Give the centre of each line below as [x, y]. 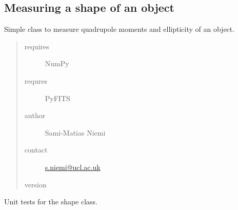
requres [36, 80]
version [35, 184]
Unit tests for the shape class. [51, 202]
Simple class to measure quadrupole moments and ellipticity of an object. [120, 29]
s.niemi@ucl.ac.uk [73, 167]
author [35, 115]
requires [37, 46]
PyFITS [57, 98]
